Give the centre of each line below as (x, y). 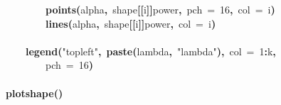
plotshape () (35, 93)
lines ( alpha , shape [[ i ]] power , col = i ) (131, 23)
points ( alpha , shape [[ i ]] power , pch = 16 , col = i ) (160, 9)
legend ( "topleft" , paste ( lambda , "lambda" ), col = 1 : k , (151, 51)
